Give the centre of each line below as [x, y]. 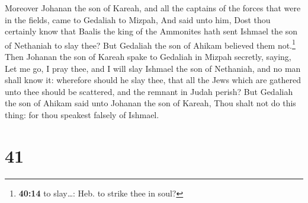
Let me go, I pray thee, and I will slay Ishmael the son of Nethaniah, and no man [153, 68]
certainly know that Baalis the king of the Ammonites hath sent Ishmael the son [151, 31]
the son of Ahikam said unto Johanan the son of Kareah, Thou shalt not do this [150, 103]
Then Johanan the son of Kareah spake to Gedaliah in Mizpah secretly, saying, [148, 57]
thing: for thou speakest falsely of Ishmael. [82, 115]
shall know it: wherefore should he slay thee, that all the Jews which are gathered [153, 80]
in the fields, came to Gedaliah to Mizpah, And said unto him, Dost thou [138, 19]
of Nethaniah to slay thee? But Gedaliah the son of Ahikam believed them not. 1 [150, 44]
